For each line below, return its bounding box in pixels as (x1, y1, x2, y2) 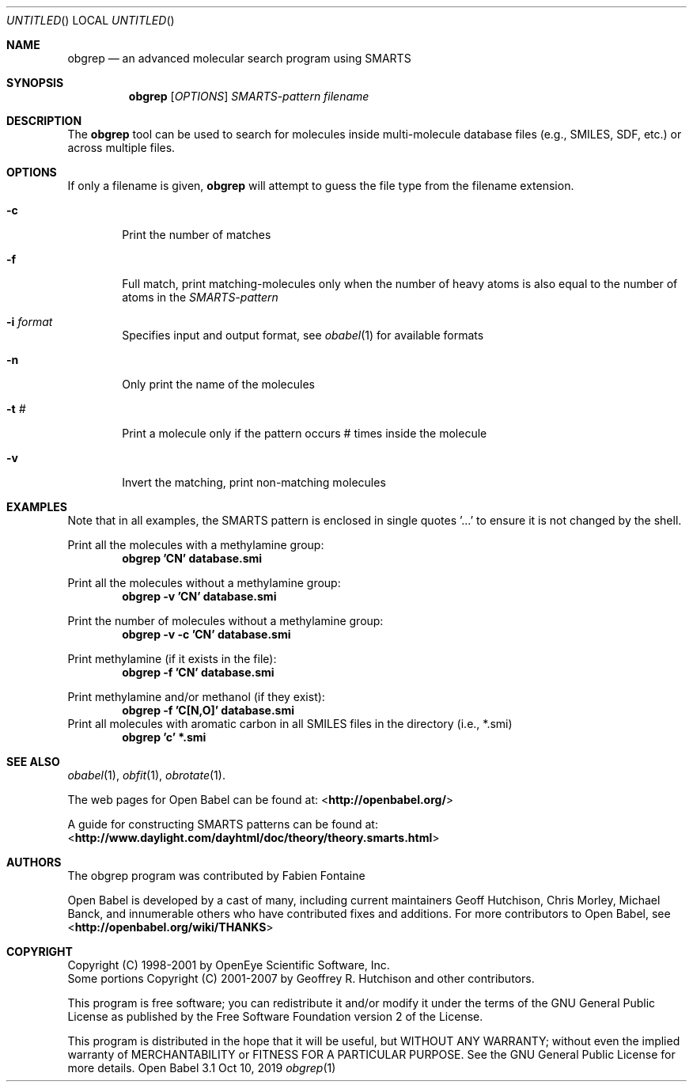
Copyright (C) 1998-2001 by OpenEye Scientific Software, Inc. (67, 958, 390, 972)
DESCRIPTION (6, 114, 82, 127)
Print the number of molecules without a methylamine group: (67, 614, 384, 627)
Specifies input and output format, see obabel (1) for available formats (122, 328, 484, 342)
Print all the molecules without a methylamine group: (67, 576, 341, 589)
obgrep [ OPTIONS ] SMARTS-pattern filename (128, 89, 369, 103)
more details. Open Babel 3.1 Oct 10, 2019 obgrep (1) (67, 1061, 336, 1075)
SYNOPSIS (6, 76, 64, 89)
